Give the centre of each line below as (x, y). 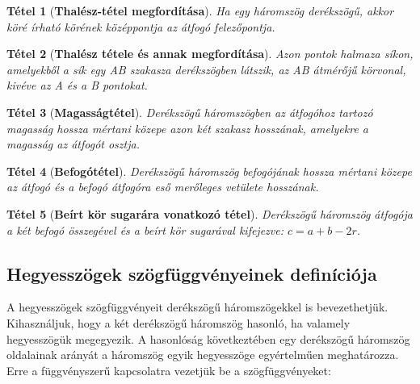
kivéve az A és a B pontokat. (77, 85)
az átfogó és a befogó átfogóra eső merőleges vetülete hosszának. (163, 187)
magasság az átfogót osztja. (73, 144)
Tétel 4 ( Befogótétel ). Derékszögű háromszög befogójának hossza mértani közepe (209, 171)
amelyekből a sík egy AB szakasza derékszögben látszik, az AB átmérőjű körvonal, (206, 69)
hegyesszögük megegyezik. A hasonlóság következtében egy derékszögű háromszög (208, 338)
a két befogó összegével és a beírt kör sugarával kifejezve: (145, 230)
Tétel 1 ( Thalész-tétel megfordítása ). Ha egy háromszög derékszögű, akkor (200, 10)
